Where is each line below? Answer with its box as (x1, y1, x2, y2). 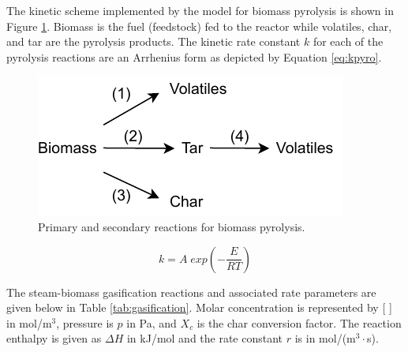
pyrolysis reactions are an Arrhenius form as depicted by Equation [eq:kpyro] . (6, 48, 382, 65)
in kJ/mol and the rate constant (126, 330, 283, 346)
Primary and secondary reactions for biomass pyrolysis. (38, 218, 305, 234)
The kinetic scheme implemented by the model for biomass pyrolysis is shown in (6, 2, 394, 18)
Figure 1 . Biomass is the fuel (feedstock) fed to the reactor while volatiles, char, (6, 17, 392, 34)
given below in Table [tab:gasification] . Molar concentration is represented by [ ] (6, 299, 392, 316)
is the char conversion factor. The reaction (197, 314, 402, 331)
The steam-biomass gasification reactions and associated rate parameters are (6, 283, 376, 300)
